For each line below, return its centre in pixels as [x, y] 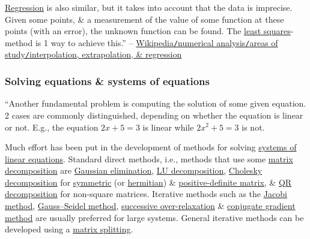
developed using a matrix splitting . [69, 229]
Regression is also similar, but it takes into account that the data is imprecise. [149, 7]
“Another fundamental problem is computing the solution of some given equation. [156, 103]
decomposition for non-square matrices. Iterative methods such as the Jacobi [146, 194]
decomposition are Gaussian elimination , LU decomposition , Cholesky [134, 170]
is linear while [168, 127]
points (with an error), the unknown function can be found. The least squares [148, 31]
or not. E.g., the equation [52, 127]
